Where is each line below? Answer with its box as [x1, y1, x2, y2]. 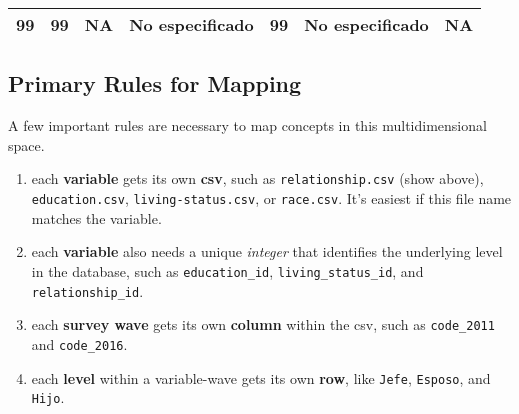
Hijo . [31, 387, 65, 408]
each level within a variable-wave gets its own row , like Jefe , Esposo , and [31, 367, 491, 388]
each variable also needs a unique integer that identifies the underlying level [31, 241, 503, 262]
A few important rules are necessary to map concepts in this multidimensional [8, 115, 487, 136]
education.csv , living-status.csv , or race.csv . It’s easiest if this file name [31, 188, 512, 209]
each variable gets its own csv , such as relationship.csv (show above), [31, 168, 484, 189]
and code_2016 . [31, 333, 128, 354]
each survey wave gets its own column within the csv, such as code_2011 [31, 314, 495, 335]
